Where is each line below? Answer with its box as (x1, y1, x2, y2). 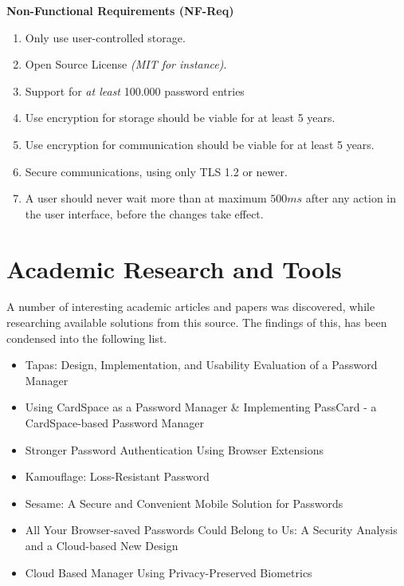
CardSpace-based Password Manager (25, 415, 204, 431)
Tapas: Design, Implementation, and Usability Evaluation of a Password (25, 356, 378, 373)
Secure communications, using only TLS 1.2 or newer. (25, 163, 288, 179)
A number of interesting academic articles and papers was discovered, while (6, 298, 375, 315)
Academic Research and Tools (6, 252, 342, 285)
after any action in (305, 190, 397, 206)
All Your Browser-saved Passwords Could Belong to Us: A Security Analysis (25, 521, 398, 538)
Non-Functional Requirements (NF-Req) (6, 2, 234, 18)
